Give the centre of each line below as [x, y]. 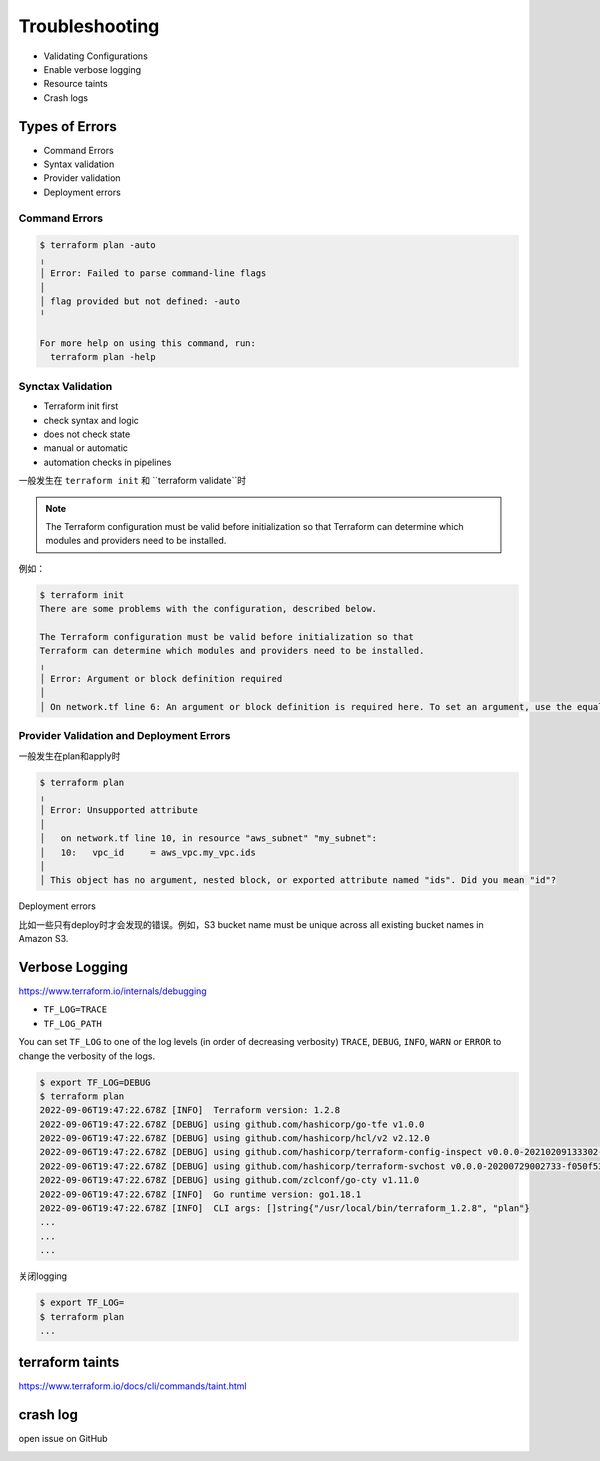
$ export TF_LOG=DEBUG [95, 1082]
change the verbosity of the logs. [86, 1056]
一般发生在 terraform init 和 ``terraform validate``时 [132, 481]
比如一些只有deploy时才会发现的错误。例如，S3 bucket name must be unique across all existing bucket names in [251, 924]
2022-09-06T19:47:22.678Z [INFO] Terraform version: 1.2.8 [190, 1110]
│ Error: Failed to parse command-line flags [153, 273]
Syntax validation [79, 164]
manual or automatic [86, 448]
